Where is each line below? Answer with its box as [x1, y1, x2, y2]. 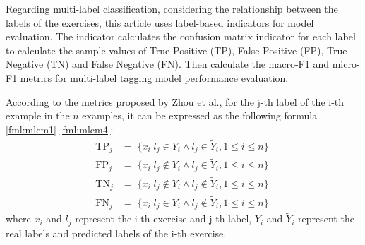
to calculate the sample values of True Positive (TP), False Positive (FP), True [6, 42, 347, 57]
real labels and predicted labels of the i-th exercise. [6, 225, 227, 240]
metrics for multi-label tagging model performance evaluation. [20, 70, 289, 85]
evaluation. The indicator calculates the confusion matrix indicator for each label [6, 29, 356, 44]
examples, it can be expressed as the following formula [82, 108, 318, 123]
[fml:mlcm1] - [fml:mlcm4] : [6, 121, 114, 136]
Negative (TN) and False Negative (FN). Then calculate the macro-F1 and [6, 56, 329, 71]
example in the [6, 108, 70, 123]
